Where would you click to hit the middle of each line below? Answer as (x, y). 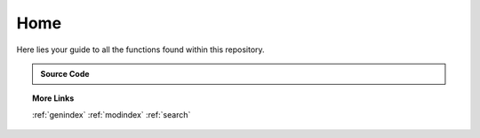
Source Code (65, 73)
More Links (53, 98)
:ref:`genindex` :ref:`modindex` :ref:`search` (112, 114)
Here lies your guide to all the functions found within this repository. (141, 50)
